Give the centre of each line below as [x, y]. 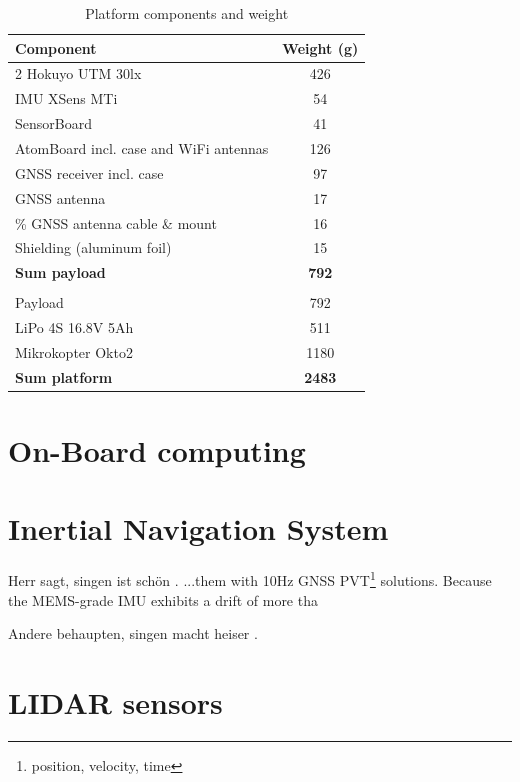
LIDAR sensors [115, 702]
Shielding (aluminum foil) [93, 247]
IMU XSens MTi [66, 98]
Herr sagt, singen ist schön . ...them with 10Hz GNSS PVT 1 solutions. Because [250, 579]
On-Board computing [157, 450]
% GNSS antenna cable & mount [116, 222]
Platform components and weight [187, 13]
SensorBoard [53, 123]
